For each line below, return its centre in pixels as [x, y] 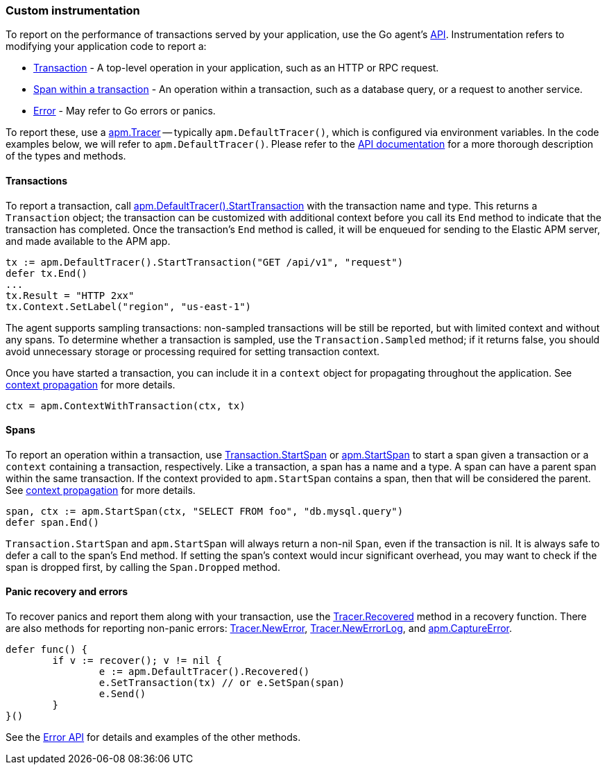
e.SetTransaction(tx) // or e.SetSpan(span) [222, 683]
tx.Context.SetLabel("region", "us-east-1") [129, 306]
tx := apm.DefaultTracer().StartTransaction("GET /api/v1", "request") [205, 262]
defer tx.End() [47, 273]
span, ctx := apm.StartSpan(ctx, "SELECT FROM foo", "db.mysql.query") [205, 511]
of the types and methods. [66, 156]
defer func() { [47, 650]
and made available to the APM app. [88, 241]
